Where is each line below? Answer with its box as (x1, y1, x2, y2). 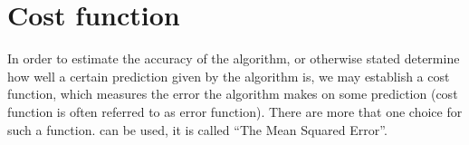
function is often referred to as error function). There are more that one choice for (7, 101, 463, 121)
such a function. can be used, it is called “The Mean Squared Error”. (7, 120, 388, 139)
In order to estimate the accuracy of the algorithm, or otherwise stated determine (7, 49, 460, 68)
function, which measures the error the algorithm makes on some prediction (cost (7, 84, 458, 103)
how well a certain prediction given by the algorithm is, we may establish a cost (7, 66, 450, 85)
